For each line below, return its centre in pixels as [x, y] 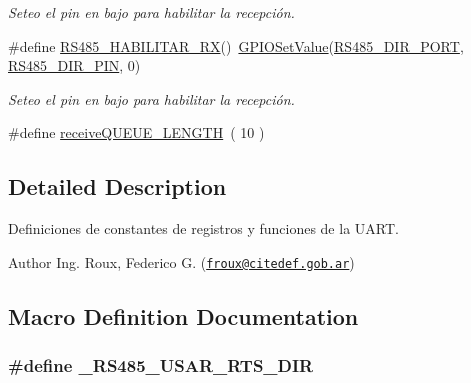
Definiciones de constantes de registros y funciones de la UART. [203, 228]
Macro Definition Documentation [183, 315]
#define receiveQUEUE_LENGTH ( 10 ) [136, 132]
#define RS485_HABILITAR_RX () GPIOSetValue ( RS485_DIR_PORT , [236, 45]
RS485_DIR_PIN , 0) [74, 65]
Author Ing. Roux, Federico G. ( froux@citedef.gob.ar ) [181, 261]
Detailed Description [117, 186]
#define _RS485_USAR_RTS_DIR [161, 365]
